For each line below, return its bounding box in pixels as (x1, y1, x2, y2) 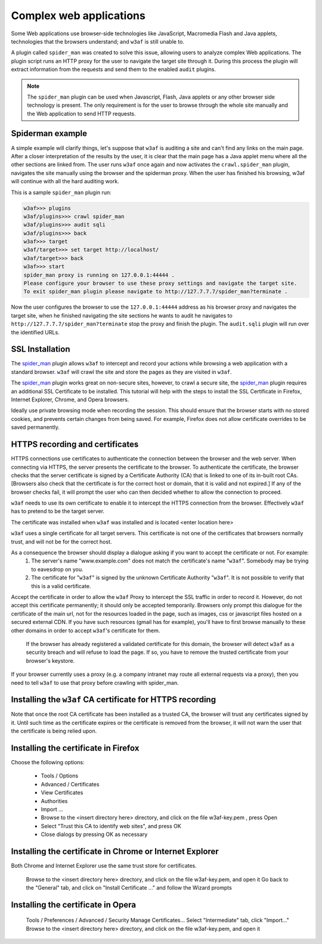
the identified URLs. (11, 328, 60, 336)
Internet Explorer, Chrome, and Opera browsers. (11, 396, 129, 403)
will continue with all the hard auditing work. (11, 178, 119, 185)
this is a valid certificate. (31, 582, 91, 589)
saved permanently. (11, 424, 60, 431)
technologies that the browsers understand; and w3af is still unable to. (11, 38, 185, 45)
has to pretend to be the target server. (11, 508, 104, 515)
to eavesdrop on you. (31, 565, 83, 573)
